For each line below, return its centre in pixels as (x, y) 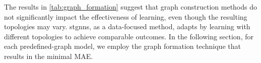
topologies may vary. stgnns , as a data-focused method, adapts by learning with (127, 26)
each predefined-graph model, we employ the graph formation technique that (122, 46)
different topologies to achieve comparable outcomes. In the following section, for (129, 36)
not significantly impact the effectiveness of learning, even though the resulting (126, 16)
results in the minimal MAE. (49, 56)
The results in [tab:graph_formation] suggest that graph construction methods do (131, 7)
